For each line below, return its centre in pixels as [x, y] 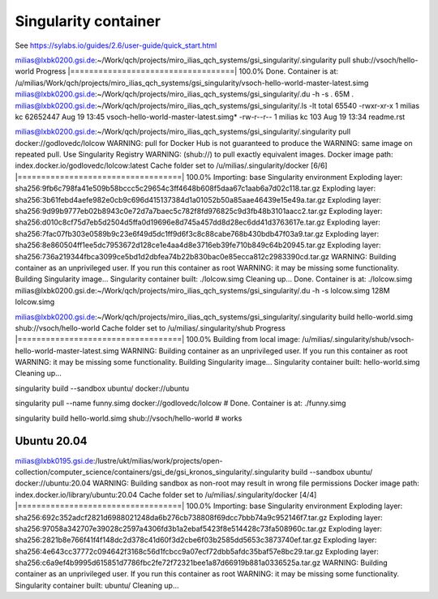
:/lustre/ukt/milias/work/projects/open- [158, 460]
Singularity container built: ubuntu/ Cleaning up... [97, 585]
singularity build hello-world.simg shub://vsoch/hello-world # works [129, 418]
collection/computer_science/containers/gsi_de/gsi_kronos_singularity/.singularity [152, 472]
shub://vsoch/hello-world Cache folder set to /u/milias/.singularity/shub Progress [150, 327]
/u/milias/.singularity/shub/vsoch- [358, 340]
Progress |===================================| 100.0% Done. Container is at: [187, 71]
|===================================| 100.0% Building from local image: [157, 340]
